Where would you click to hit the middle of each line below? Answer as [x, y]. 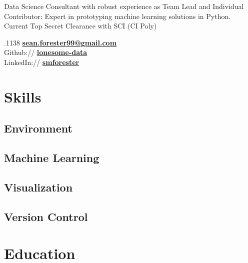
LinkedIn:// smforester [42, 62]
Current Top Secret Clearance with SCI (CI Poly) [80, 26]
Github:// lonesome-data [46, 52]
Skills [23, 96]
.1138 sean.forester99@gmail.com [60, 42]
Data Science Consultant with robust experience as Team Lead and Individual [124, 6]
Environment [38, 128]
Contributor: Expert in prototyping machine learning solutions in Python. [117, 16]
